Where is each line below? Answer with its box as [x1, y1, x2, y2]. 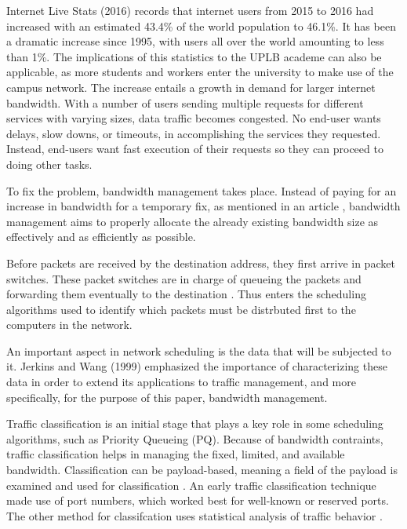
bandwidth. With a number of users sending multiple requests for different [6, 94, 364, 111]
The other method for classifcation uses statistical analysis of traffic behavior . [6, 507, 383, 524]
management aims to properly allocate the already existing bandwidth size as [6, 213, 379, 229]
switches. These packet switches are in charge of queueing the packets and [6, 270, 362, 286]
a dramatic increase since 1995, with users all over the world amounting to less [6, 33, 384, 49]
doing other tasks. [6, 155, 93, 172]
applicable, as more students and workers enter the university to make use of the [6, 64, 394, 80]
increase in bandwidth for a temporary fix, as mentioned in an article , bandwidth [6, 198, 401, 214]
